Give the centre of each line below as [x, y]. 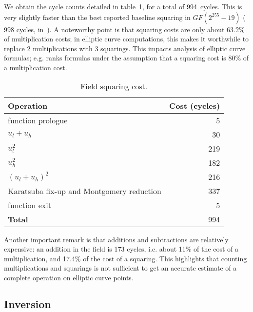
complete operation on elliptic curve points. [69, 277]
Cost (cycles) [195, 105]
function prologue [38, 120]
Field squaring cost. [114, 86]
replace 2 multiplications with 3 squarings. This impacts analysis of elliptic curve [125, 48]
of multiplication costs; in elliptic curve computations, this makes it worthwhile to [126, 39]
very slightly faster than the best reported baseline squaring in [97, 17]
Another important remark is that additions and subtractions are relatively [116, 239]
